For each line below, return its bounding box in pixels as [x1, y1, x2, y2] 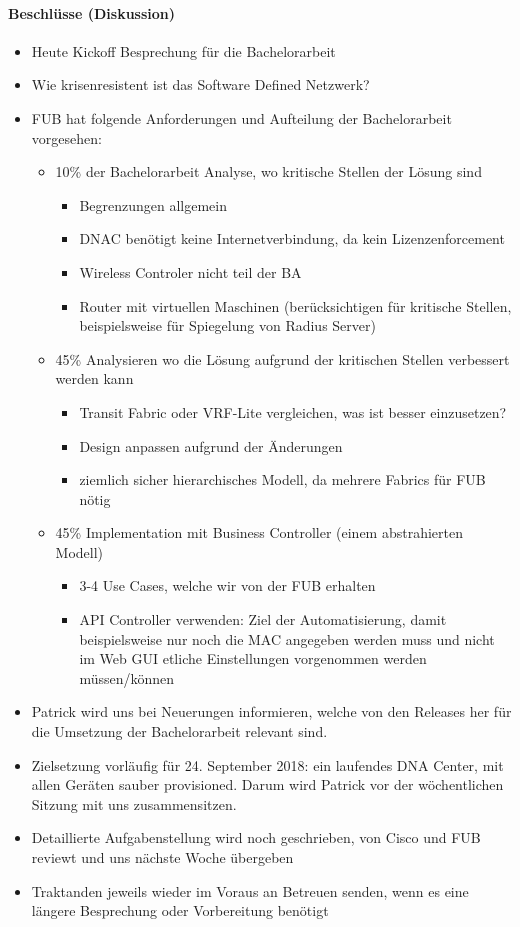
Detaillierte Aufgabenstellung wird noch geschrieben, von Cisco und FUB [31, 827, 481, 848]
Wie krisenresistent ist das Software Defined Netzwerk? [31, 74, 370, 95]
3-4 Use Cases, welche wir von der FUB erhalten [79, 575, 376, 596]
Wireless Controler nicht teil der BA [79, 261, 302, 282]
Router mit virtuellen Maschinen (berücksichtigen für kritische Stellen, [79, 295, 512, 316]
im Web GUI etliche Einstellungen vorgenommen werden [79, 648, 427, 669]
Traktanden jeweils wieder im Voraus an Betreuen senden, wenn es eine [31, 880, 469, 901]
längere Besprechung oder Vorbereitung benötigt [31, 900, 329, 921]
